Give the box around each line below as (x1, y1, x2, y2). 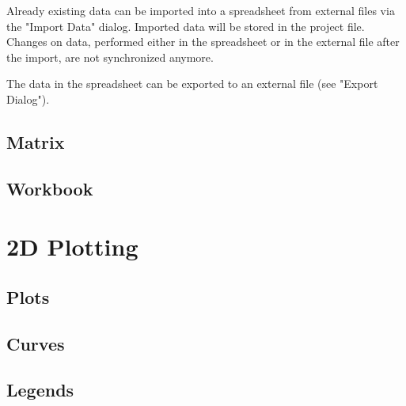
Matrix (6, 129, 65, 154)
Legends (6, 378, 74, 402)
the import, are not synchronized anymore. (6, 48, 214, 65)
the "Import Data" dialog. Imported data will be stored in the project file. (6, 17, 365, 34)
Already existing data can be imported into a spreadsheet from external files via (6, 2, 395, 18)
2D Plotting (6, 230, 138, 263)
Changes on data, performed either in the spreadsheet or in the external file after (6, 33, 400, 50)
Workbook (6, 176, 93, 200)
